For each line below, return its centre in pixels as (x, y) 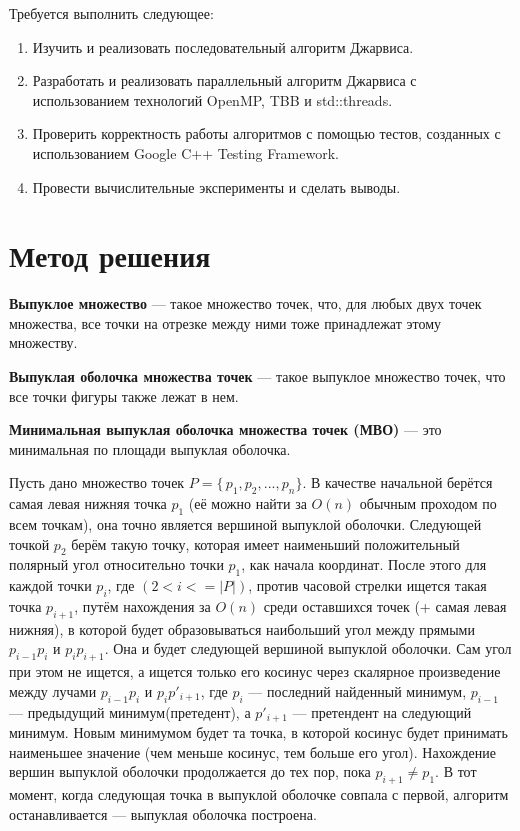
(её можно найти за (247, 503)
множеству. (43, 342)
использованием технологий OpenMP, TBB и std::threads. (212, 99)
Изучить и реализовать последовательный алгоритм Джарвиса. (223, 46)
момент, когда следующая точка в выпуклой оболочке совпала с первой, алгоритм (259, 794)
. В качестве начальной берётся (397, 482)
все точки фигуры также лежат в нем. (124, 395)
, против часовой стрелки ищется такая (367, 585)
